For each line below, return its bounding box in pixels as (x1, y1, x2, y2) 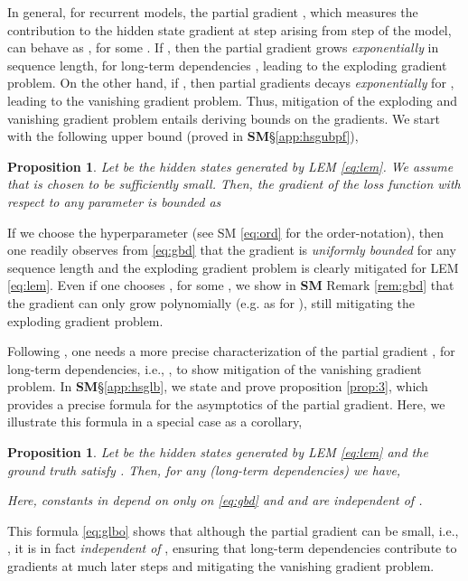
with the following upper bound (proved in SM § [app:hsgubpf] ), (7, 127, 359, 145)
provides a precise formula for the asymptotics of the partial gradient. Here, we (7, 394, 445, 413)
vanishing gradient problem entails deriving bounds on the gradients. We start (7, 108, 440, 127)
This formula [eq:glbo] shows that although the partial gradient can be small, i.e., (7, 520, 459, 539)
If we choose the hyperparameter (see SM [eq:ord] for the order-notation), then (7, 222, 445, 241)
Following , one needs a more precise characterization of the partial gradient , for (7, 342, 455, 361)
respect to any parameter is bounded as (7, 192, 221, 211)
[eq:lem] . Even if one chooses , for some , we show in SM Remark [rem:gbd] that (7, 276, 454, 295)
